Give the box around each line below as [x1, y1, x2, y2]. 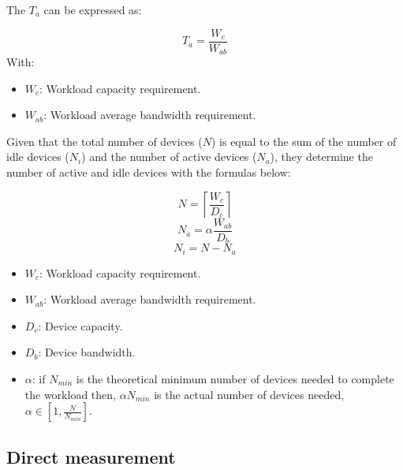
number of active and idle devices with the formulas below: [6, 164, 291, 181]
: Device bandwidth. [38, 344, 136, 360]
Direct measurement [6, 444, 176, 468]
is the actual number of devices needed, [154, 386, 345, 402]
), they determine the [270, 148, 373, 165]
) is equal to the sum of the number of [211, 132, 397, 149]
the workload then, [24, 386, 116, 402]
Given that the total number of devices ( [6, 132, 203, 149]
